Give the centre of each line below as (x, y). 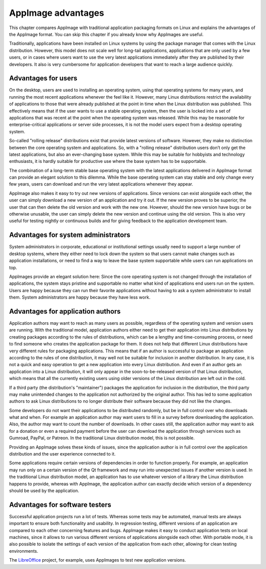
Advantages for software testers (60, 505)
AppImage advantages (57, 13)
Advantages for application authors (65, 311)
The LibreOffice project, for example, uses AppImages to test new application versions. (98, 560)
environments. (24, 551)
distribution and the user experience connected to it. (62, 454)
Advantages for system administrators (70, 235)
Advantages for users (43, 78)
